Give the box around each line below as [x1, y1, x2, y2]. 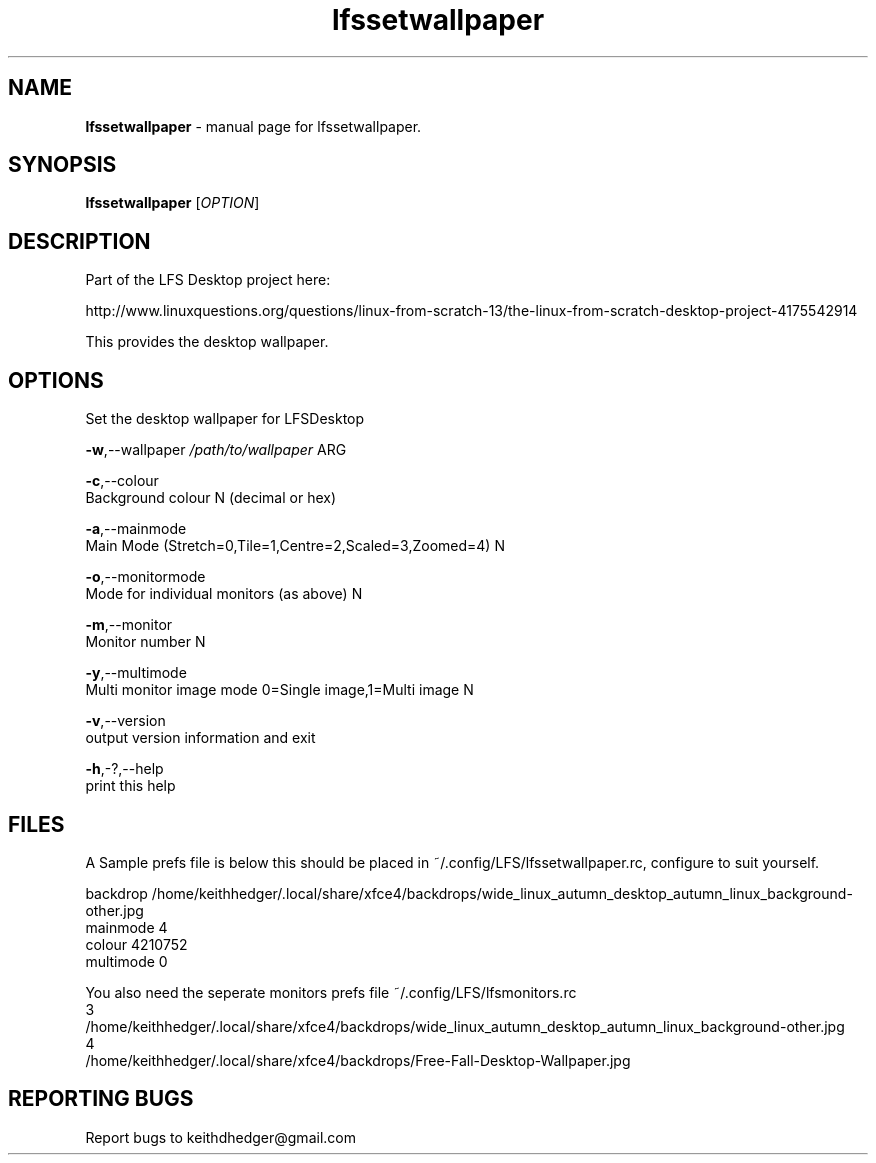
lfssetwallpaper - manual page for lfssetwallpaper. [85, 117, 422, 135]
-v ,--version [85, 712, 166, 730]
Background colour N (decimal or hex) [85, 489, 337, 507]
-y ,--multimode [85, 664, 187, 682]
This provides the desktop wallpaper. [85, 333, 329, 351]
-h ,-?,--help [85, 760, 164, 778]
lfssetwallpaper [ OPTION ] [85, 194, 260, 212]
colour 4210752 [85, 935, 188, 953]
